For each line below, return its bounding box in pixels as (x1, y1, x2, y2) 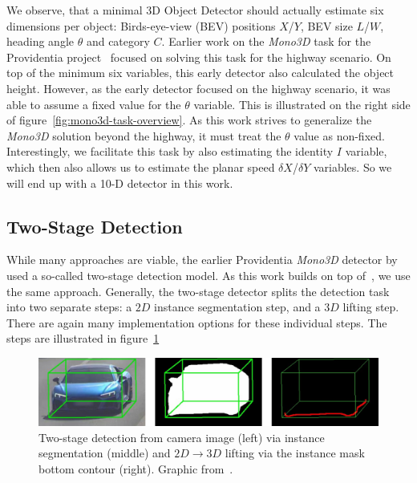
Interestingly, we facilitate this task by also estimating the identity (6, 143, 334, 160)
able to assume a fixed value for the (6, 95, 181, 112)
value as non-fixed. (294, 127, 385, 144)
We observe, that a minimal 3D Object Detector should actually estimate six (6, 2, 384, 18)
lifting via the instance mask (225, 444, 365, 461)
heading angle (6, 33, 75, 50)
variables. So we (313, 158, 392, 175)
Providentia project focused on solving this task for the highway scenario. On (6, 48, 391, 65)
